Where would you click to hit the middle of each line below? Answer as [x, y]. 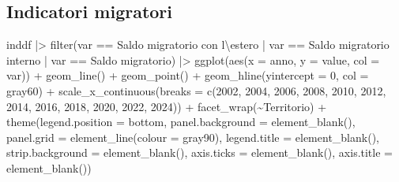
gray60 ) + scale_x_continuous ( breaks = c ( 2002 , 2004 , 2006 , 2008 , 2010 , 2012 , [196, 90]
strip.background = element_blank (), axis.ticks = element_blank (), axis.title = [199, 152]
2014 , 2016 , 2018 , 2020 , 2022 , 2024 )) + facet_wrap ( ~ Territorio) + [167, 106]
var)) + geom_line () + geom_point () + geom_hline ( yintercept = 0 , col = [188, 75]
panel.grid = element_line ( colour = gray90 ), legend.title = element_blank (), [193, 137]
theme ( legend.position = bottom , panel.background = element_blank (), [181, 122]
